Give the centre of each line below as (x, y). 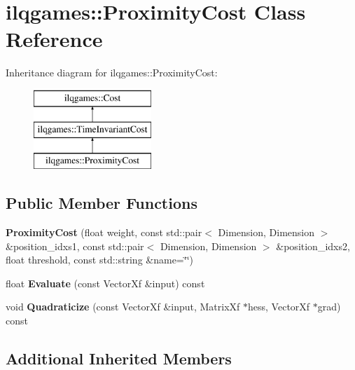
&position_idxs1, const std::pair (75, 246)
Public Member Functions (102, 203)
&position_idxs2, (313, 246)
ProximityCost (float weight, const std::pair (104, 232)
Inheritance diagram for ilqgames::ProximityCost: (112, 73)
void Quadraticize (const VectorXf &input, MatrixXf (123, 307)
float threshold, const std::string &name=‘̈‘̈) (99, 260)
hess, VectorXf (279, 307)
